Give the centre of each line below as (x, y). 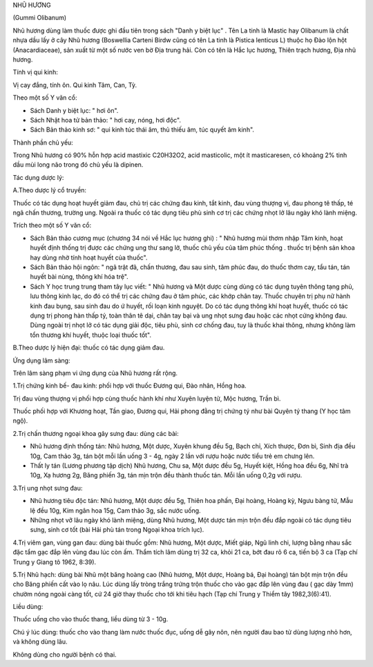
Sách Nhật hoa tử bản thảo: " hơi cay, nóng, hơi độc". (105, 120)
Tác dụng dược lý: (38, 177)
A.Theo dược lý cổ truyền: (49, 190)
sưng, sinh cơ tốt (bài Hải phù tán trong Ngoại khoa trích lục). (117, 530)
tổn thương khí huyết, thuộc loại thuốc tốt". (91, 335)
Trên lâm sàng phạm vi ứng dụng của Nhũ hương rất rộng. (95, 373)
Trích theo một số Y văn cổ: (52, 226)
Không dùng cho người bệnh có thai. (65, 655)
